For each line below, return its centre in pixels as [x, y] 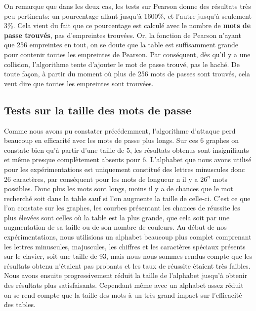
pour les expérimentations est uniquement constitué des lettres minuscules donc [125, 169]
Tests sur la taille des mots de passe [98, 110]
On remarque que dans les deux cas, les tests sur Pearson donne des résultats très [128, 6]
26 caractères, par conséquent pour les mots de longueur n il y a [101, 179]
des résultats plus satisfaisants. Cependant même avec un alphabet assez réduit [124, 285]
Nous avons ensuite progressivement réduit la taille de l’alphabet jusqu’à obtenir [126, 275]
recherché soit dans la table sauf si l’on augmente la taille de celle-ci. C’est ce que [127, 198]
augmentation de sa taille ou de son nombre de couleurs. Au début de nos [115, 227]
